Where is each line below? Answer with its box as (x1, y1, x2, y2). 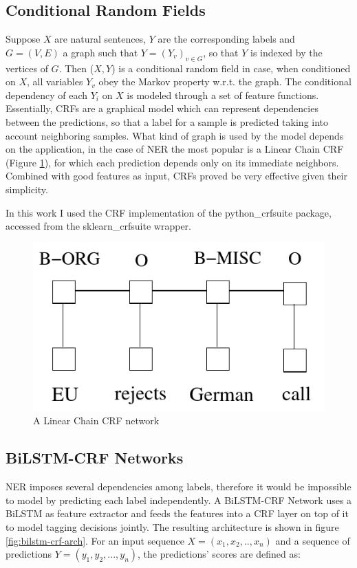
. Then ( (58, 61, 94, 75)
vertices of (6, 61, 48, 75)
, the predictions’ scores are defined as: (138, 547, 301, 561)
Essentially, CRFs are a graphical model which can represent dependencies (6, 101, 318, 116)
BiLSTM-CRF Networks (6, 447, 184, 468)
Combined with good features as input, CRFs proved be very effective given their (6, 168, 347, 183)
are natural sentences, (54, 32, 147, 46)
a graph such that (63, 45, 138, 59)
